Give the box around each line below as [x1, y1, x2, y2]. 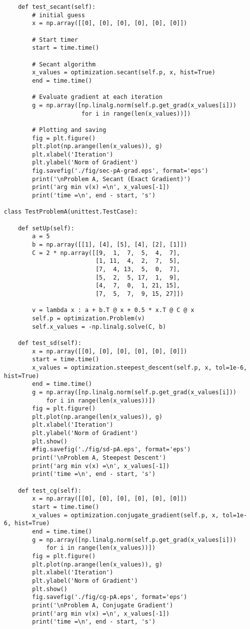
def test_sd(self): [18, 339, 82, 346]
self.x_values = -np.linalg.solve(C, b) [32, 323, 166, 330]
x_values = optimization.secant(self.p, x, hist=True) [32, 69, 216, 76]
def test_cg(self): [18, 487, 82, 494]
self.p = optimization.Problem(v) [32, 314, 145, 322]
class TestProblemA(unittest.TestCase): [4, 208, 138, 216]
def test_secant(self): [18, 3, 96, 10]
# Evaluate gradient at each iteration [32, 94, 163, 101]
